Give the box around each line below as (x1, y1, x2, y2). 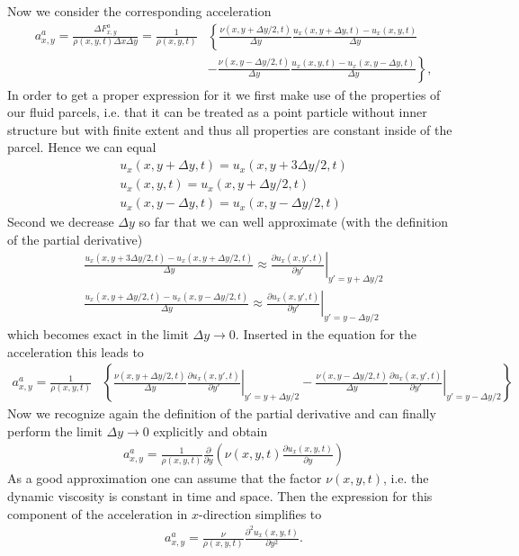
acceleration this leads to (7, 342, 144, 361)
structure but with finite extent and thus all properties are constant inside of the (7, 120, 452, 139)
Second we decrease (7, 212, 114, 231)
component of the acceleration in (7, 504, 188, 523)
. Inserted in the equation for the (235, 324, 417, 343)
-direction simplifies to (199, 504, 322, 523)
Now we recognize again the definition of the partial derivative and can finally (7, 404, 436, 423)
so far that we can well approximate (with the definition (139, 212, 449, 231)
